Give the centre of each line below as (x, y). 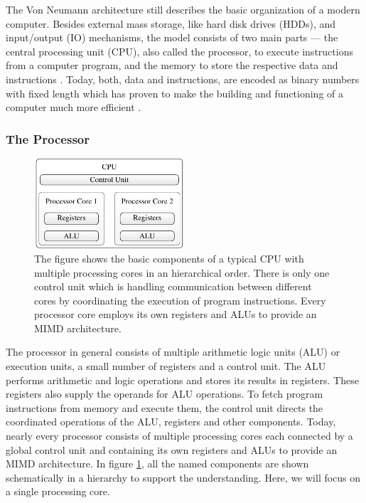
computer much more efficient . (74, 107)
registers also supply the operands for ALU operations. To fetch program (165, 394)
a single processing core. (58, 491)
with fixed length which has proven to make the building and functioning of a (175, 93)
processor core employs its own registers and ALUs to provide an (176, 314)
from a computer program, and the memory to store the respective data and (172, 65)
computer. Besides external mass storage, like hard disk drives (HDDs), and (171, 23)
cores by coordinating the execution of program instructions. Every (180, 300)
